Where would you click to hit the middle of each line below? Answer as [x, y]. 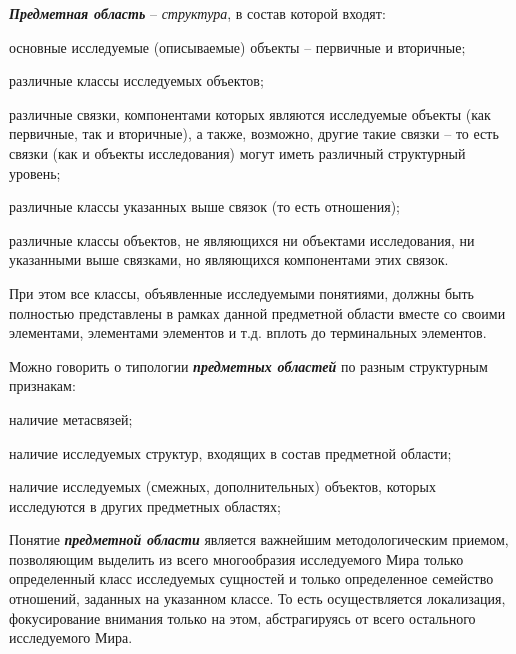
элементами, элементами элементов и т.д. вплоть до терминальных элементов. [248, 332]
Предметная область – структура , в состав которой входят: [197, 13]
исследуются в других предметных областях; [145, 505]
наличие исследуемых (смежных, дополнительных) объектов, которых [222, 486]
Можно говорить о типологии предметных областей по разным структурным [248, 365]
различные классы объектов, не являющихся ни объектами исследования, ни [242, 239]
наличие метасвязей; [71, 418]
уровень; [35, 172]
